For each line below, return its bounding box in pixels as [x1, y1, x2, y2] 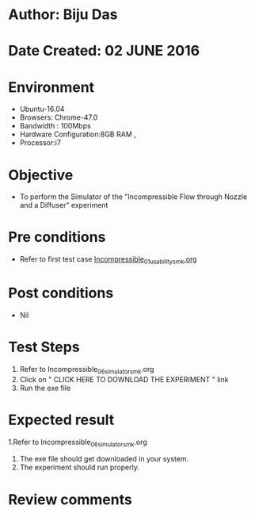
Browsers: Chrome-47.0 [19, 113, 98, 122]
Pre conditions [8, 228, 106, 247]
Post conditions [8, 284, 114, 302]
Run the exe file [19, 383, 71, 392]
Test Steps [8, 339, 81, 356]
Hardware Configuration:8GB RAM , [19, 129, 136, 140]
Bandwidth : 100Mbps [19, 121, 91, 131]
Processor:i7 [19, 138, 62, 147]
